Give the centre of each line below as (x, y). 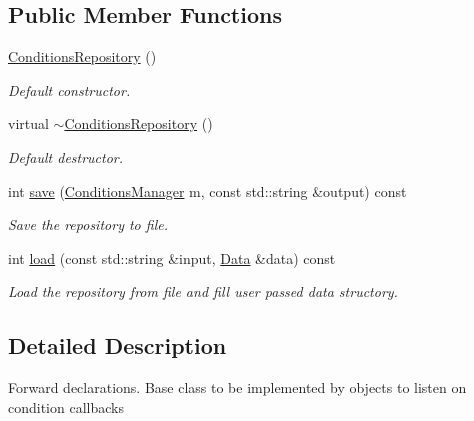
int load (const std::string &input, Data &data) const (172, 257)
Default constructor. (69, 89)
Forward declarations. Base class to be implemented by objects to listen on (237, 387)
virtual (28, 123)
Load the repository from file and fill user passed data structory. (203, 291)
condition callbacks (66, 406)
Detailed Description (117, 345)
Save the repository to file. (88, 224)
